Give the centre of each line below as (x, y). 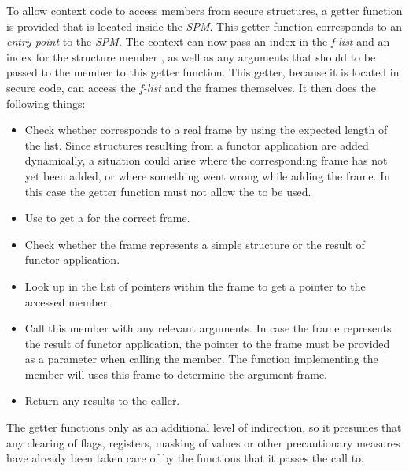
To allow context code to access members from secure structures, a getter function (204, 10)
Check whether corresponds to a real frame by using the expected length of (206, 130)
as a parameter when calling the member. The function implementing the (201, 359)
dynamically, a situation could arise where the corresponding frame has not (206, 160)
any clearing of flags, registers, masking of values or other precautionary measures (203, 442)
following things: (46, 103)
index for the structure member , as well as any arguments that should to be (191, 56)
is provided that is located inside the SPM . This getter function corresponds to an (204, 26)
